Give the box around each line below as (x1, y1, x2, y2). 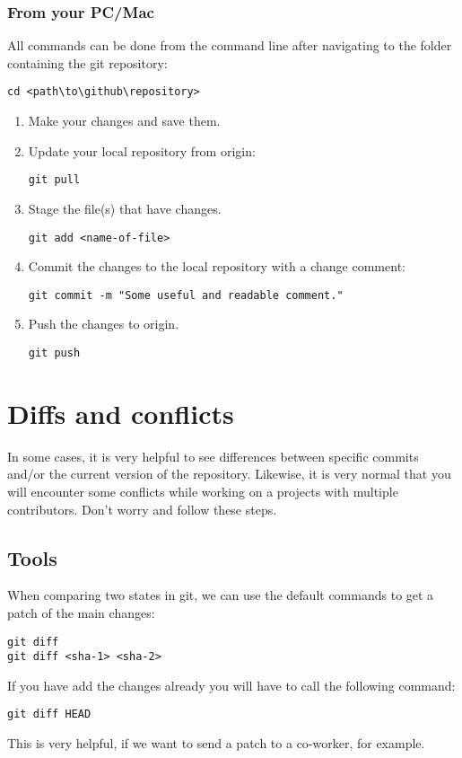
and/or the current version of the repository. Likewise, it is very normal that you (7, 464, 451, 483)
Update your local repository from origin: (28, 141, 256, 160)
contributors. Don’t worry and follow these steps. (7, 499, 277, 518)
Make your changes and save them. (28, 111, 221, 130)
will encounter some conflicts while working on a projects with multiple (7, 481, 398, 500)
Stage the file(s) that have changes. (28, 198, 222, 217)
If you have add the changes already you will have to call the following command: (7, 675, 456, 694)
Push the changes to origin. (28, 314, 179, 333)
